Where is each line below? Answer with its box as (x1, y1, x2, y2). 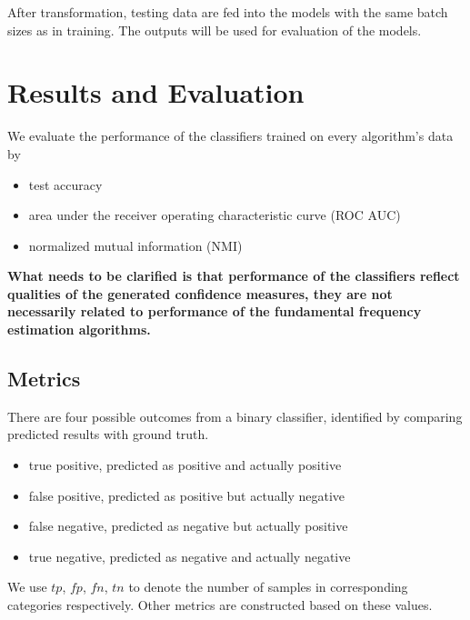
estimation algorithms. (7, 320, 151, 339)
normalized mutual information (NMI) (28, 235, 243, 255)
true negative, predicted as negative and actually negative (28, 546, 351, 565)
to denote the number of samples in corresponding (128, 577, 408, 596)
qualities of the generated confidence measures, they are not (7, 284, 393, 303)
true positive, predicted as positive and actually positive (28, 455, 342, 475)
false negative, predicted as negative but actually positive (28, 516, 348, 535)
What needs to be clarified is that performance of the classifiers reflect (7, 266, 460, 285)
